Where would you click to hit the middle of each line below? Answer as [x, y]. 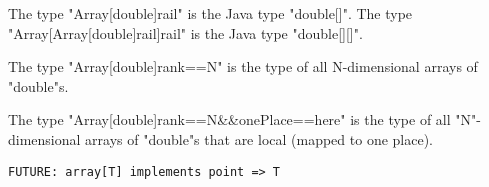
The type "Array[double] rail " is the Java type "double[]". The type [210, 13]
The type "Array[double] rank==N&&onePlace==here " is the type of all [229, 119]
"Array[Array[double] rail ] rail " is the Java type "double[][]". [185, 32]
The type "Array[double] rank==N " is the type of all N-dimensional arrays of [243, 66]
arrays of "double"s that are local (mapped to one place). [259, 138]
